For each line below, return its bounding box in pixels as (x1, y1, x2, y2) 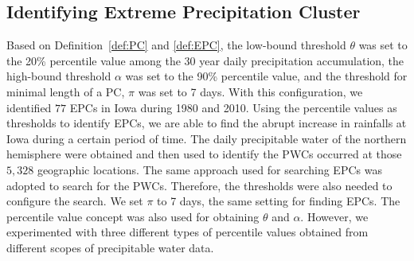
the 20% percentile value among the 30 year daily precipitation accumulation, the (6, 52, 404, 68)
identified (6, 99, 52, 115)
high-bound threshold (6, 68, 111, 84)
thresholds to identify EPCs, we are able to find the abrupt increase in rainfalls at (6, 115, 407, 131)
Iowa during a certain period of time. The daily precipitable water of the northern (6, 130, 407, 146)
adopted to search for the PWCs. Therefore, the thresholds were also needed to (6, 177, 393, 193)
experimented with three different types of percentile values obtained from (6, 224, 369, 240)
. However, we (300, 208, 369, 224)
